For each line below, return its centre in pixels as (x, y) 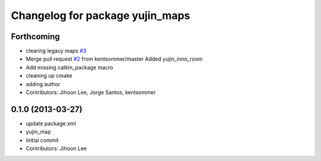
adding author (43, 84)
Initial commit (42, 140)
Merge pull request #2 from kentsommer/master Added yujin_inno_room (114, 59)
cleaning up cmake (49, 76)
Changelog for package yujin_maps (100, 15)
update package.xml (51, 123)
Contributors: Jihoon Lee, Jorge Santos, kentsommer (91, 93)
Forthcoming (35, 37)
